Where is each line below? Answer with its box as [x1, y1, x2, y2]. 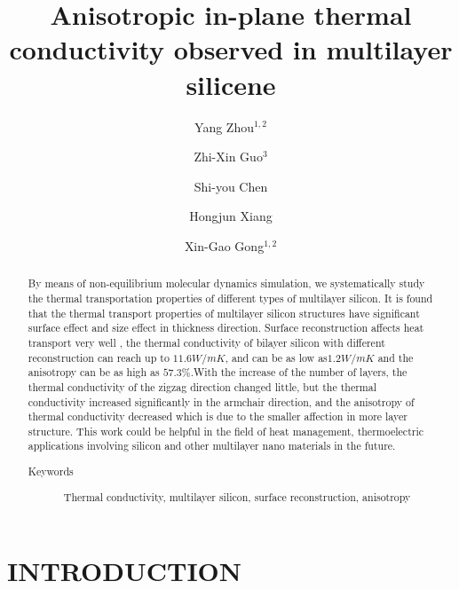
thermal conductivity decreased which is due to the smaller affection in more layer [28, 409, 408, 424]
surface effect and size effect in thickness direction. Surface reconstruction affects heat [28, 320, 424, 335]
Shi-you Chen [194, 177, 268, 195]
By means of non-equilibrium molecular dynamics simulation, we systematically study [28, 276, 425, 291]
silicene [186, 66, 276, 102]
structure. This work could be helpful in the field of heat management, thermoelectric [28, 423, 424, 438]
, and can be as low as [225, 349, 328, 365]
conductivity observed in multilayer [9, 31, 453, 67]
